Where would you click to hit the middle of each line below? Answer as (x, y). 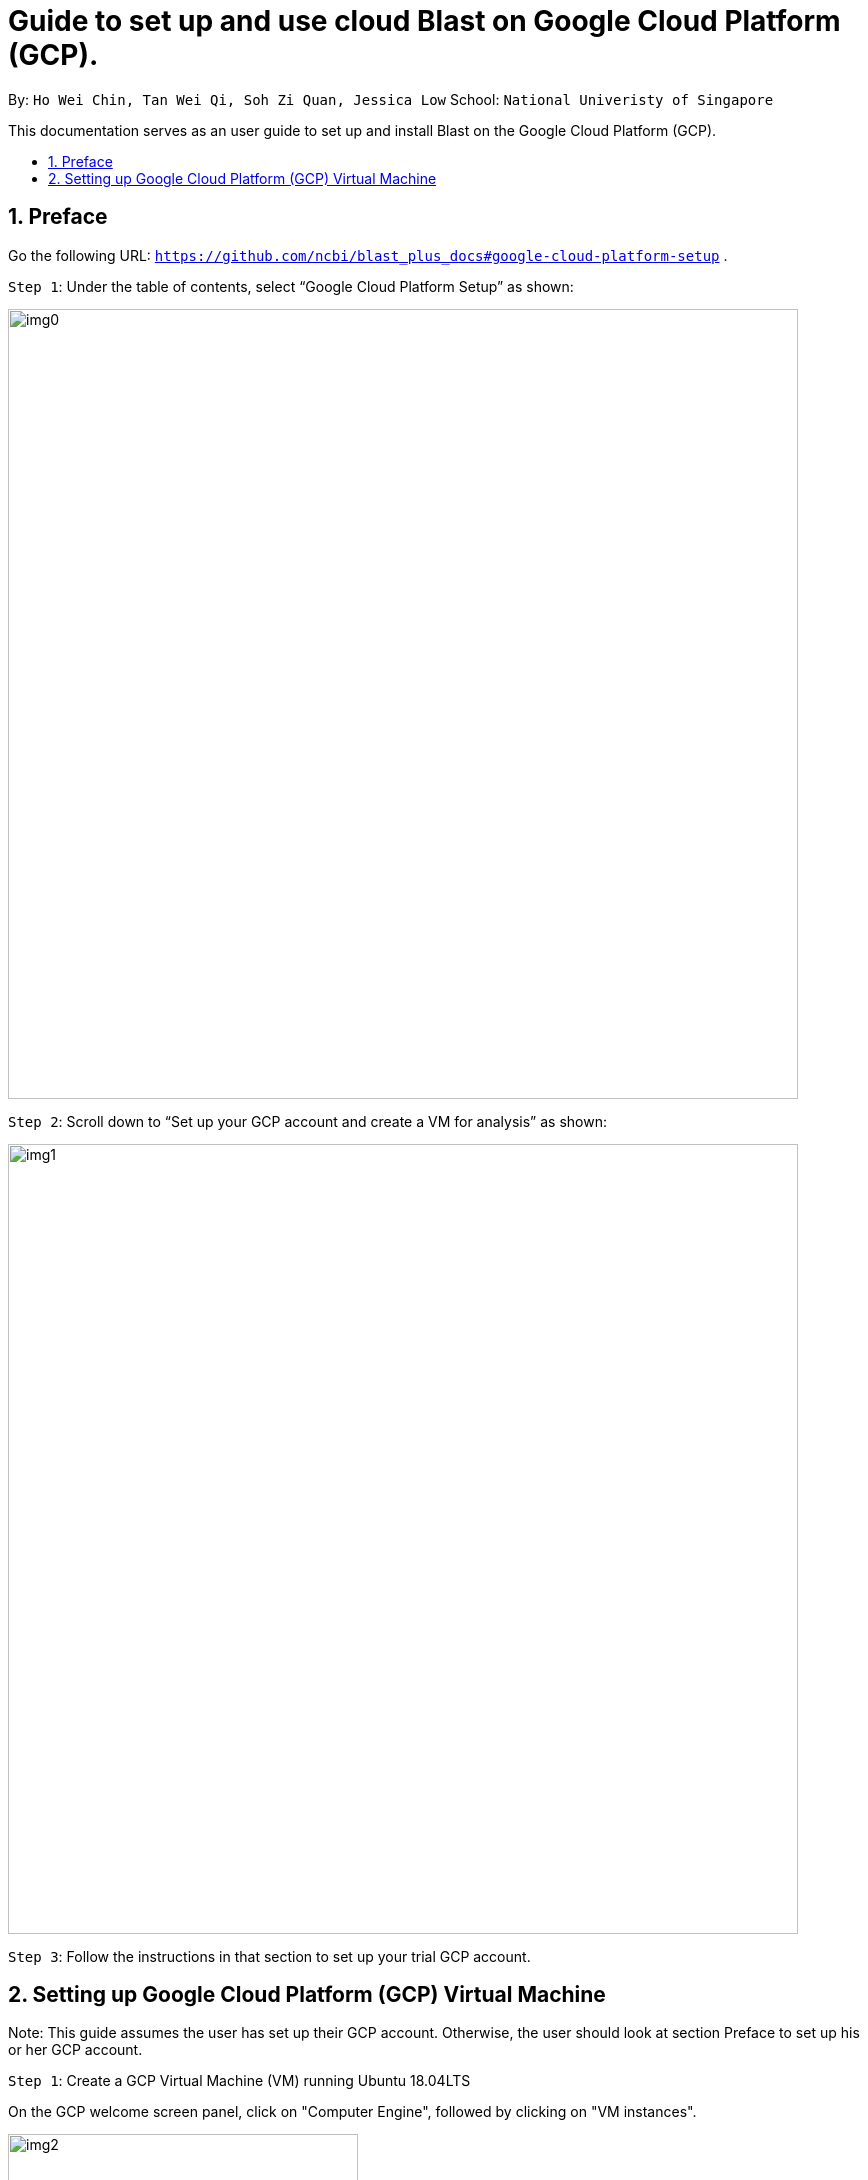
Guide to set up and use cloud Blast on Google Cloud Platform (424, 21)
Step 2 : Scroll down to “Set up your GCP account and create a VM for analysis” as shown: (307, 1121)
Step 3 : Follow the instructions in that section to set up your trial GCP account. (269, 1956)
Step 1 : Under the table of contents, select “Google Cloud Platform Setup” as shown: (291, 286)
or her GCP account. (75, 2050)
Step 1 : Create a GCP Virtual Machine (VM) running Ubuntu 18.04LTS (239, 2081)
